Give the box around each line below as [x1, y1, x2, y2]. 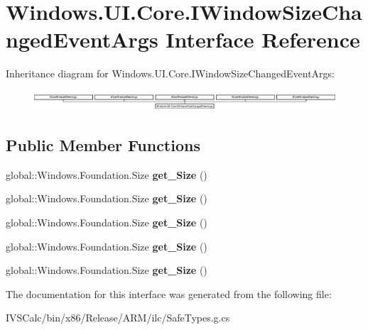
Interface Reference [166, 25, 360, 54]
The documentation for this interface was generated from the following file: [6, 286, 332, 301]
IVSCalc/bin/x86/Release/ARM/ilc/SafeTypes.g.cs [6, 310, 230, 325]
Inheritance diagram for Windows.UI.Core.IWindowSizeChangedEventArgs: [6, 66, 335, 81]
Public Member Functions [6, 133, 200, 155]
